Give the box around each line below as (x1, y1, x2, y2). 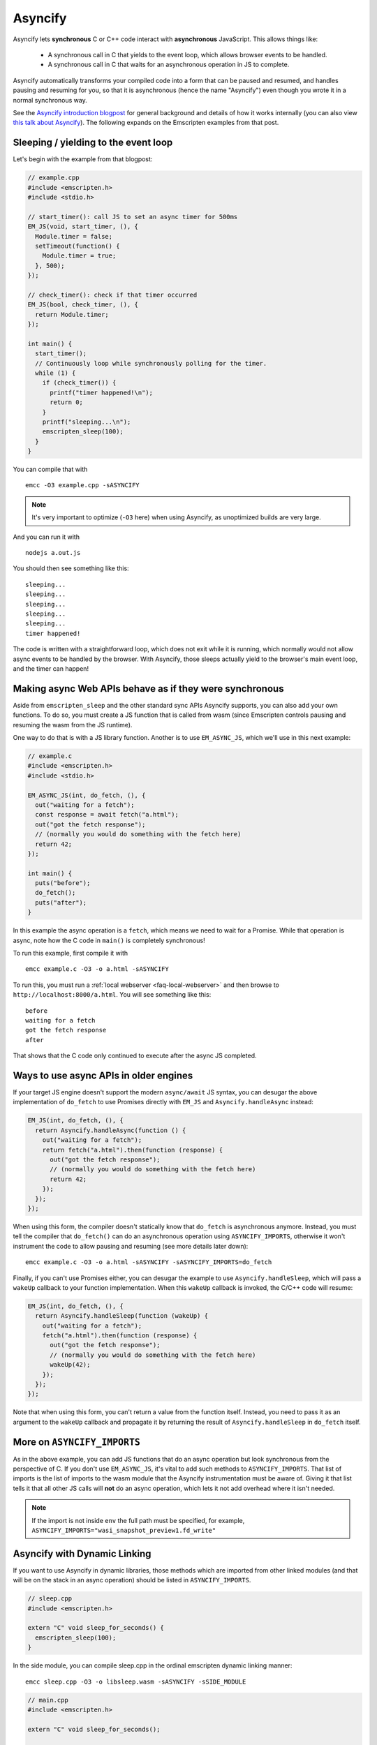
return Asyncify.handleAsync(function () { (35, 1126, 186, 1134)
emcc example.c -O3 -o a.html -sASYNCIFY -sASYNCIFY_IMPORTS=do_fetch (25, 1258, 272, 1266)
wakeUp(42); (50, 1361, 91, 1369)
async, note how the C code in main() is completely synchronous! (13, 936, 205, 944)
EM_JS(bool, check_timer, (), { (27, 301, 139, 309)
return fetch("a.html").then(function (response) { (42, 1145, 223, 1154)
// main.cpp (27, 1696, 69, 1704)
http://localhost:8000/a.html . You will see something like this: (13, 990, 212, 999)
